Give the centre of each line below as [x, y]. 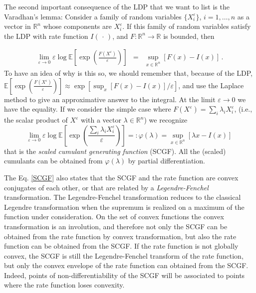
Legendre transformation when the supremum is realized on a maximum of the [124, 207]
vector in [17, 26]
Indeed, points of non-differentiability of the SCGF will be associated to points [125, 275]
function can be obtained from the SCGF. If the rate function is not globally [121, 246]
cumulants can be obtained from [53, 161]
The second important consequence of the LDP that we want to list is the [117, 6]
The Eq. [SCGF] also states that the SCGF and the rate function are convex [121, 177]
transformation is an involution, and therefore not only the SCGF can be [116, 226]
